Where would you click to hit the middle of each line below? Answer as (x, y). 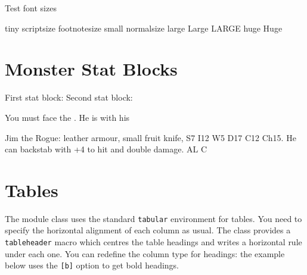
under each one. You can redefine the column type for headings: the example (145, 253)
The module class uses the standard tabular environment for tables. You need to (153, 218)
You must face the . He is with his (67, 117)
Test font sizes (31, 8)
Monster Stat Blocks (91, 69)
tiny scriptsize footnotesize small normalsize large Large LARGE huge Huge (144, 28)
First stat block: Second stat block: (69, 97)
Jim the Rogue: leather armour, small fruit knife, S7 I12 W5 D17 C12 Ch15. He (151, 137)
